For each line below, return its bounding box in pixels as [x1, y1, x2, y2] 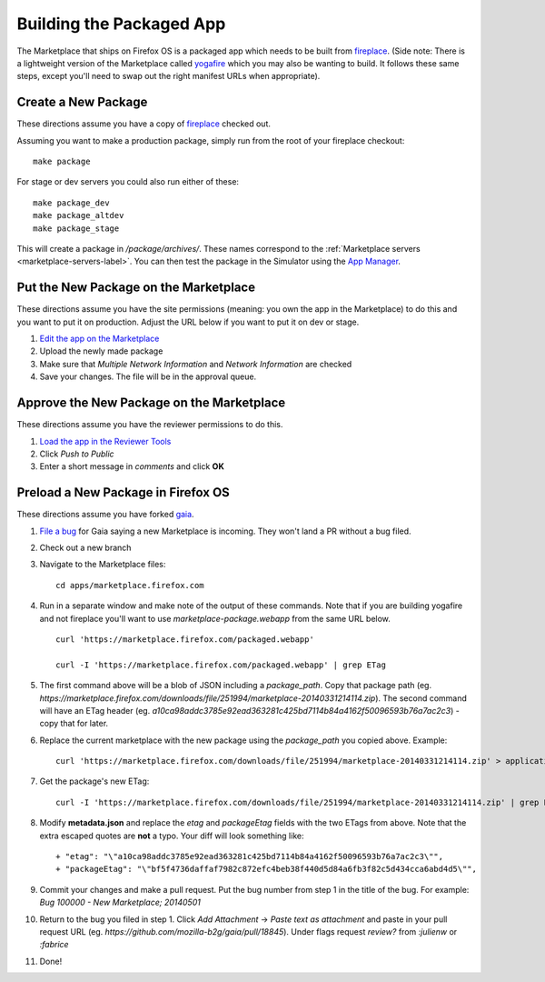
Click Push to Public [39, 448, 114, 459]
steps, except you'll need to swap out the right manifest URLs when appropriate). [16, 71, 321, 82]
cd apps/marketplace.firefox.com [55, 580, 204, 590]
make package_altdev [33, 210, 124, 221]
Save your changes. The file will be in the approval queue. [39, 371, 257, 382]
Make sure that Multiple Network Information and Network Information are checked [39, 358, 352, 369]
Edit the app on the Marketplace [39, 333, 160, 345]
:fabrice [39, 939, 69, 950]
